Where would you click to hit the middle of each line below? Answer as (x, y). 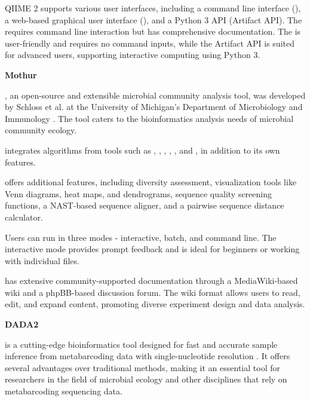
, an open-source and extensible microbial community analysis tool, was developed (155, 95)
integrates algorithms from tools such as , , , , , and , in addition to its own (142, 150)
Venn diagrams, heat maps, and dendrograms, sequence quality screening (138, 193)
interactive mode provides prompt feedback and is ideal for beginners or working (152, 249)
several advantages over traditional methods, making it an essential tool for (142, 367)
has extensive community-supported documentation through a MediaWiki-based (151, 281)
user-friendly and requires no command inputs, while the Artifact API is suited (150, 43)
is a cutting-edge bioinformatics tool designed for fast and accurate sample (141, 344)
